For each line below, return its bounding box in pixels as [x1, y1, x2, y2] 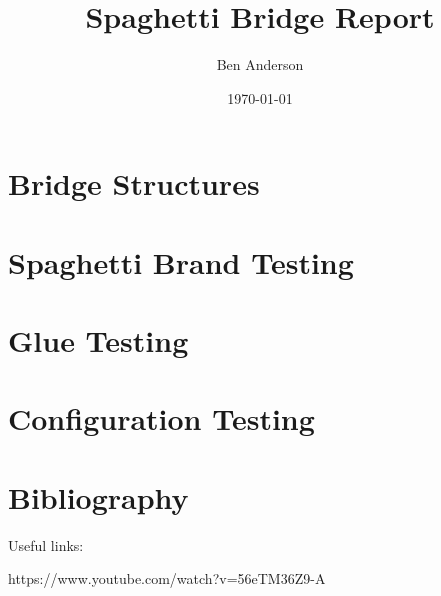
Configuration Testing [8, 398, 315, 439]
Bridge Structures [8, 163, 260, 204]
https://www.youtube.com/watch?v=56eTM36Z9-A [8, 568, 326, 589]
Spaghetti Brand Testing [8, 241, 354, 282]
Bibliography [8, 476, 189, 517]
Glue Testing [8, 320, 189, 361]
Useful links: [8, 534, 84, 555]
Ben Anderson [216, 54, 304, 75]
